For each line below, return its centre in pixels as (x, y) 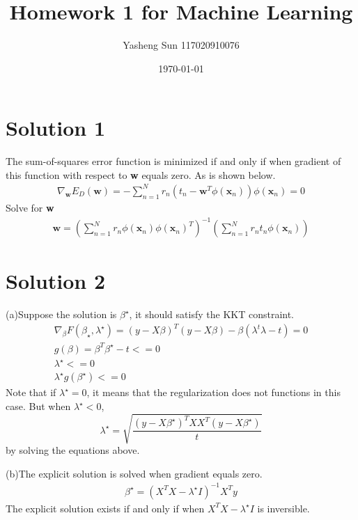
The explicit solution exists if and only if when (105, 508)
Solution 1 (56, 128)
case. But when (38, 406)
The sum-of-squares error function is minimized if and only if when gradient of (173, 161)
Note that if (31, 392)
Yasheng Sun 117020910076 (181, 45)
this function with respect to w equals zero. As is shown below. (141, 174)
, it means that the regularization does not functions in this (213, 392)
